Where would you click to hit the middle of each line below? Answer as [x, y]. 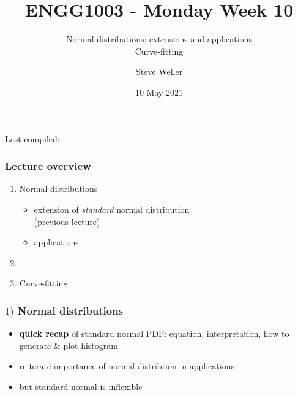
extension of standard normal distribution [112, 209]
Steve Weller [159, 71]
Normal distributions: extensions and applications [159, 39]
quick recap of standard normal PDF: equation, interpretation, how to [154, 333]
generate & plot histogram [69, 345]
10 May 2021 [159, 92]
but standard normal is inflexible [81, 386]
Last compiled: [32, 138]
